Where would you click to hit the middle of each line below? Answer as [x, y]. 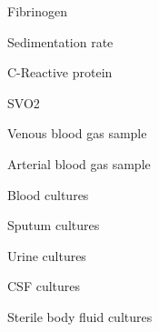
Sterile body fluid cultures [80, 316]
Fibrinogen [37, 11]
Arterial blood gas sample [79, 163]
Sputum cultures [54, 225]
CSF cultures [44, 286]
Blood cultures [48, 194]
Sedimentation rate [60, 41]
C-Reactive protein [60, 72]
